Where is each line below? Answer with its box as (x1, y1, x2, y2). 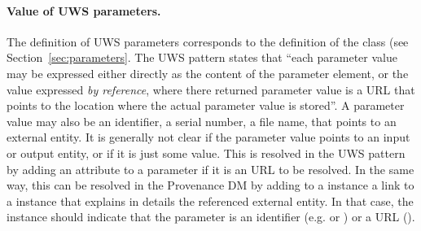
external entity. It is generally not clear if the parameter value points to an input (7, 129, 410, 146)
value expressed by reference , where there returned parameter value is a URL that (7, 81, 415, 98)
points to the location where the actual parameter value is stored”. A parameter (7, 97, 405, 114)
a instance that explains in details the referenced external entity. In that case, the (7, 192, 414, 209)
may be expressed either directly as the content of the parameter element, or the (7, 64, 409, 81)
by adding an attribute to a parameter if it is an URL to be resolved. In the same (7, 160, 414, 177)
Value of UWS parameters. (7, 2, 161, 19)
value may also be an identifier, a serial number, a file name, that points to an (7, 112, 397, 129)
